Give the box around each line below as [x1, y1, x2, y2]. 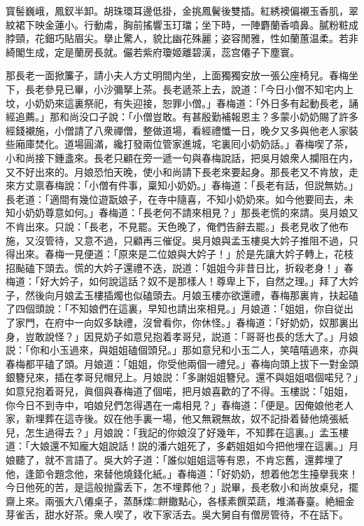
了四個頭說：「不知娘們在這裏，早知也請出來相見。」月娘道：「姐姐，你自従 [6, 301, 344, 316]
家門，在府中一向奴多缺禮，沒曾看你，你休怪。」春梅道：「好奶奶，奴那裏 [15, 315, 349, 330]
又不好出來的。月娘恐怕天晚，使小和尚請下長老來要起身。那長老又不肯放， [6, 164, 349, 179]
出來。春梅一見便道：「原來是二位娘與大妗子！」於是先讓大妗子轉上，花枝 [15, 247, 353, 261]
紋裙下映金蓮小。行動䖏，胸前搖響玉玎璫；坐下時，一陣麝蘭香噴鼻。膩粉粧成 [6, 17, 358, 32]
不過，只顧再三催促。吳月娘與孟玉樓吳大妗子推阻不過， [93, 233, 349, 247]
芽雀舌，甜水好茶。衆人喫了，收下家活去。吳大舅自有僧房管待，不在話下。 [6, 507, 349, 522]
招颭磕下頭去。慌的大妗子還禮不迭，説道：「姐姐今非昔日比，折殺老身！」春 [6, 260, 353, 275]
